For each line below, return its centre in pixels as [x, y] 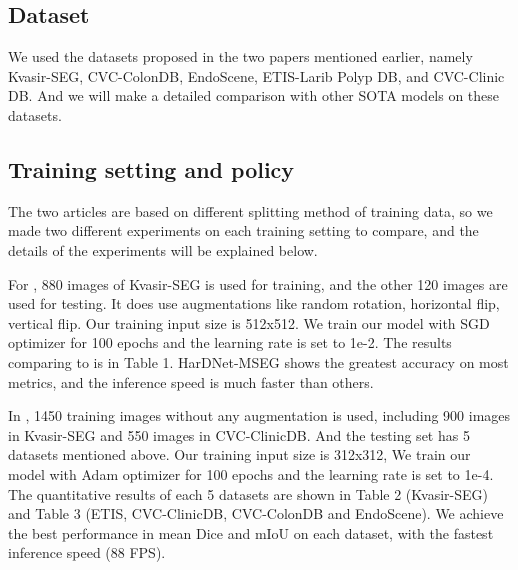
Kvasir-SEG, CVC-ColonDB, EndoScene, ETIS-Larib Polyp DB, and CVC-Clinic [256, 75]
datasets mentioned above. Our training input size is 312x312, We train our [239, 454]
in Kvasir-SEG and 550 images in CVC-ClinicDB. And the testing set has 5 [239, 434]
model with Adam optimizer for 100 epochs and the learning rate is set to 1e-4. [251, 473]
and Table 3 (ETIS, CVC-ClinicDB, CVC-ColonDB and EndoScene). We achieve [256, 513]
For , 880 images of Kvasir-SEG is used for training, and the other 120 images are [258, 283]
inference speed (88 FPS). [87, 552]
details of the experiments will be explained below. [163, 249]
